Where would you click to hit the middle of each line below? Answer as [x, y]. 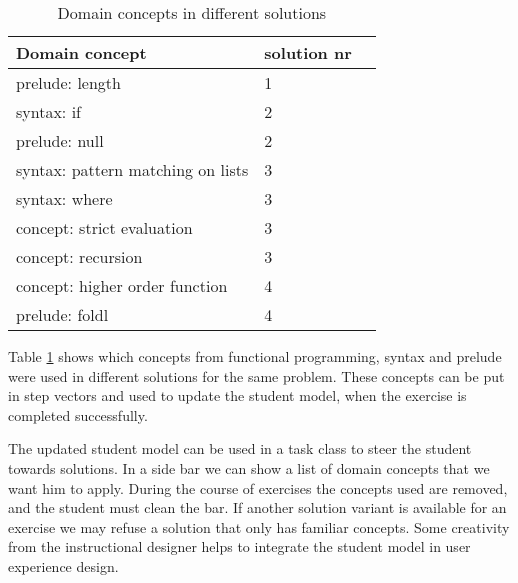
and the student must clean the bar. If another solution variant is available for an [257, 507]
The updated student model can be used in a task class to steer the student [240, 448]
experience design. [63, 565]
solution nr [308, 52]
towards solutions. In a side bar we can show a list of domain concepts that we [249, 467]
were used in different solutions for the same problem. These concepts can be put [256, 375]
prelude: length [68, 82]
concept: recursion [79, 256]
